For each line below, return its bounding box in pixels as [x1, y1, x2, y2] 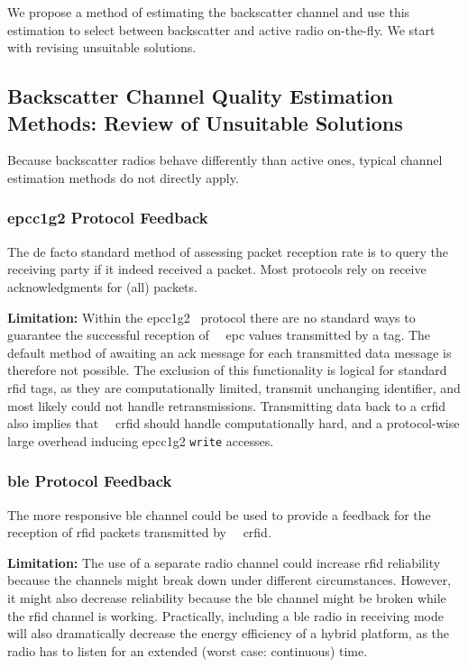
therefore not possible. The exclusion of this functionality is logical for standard [7, 361, 447, 379]
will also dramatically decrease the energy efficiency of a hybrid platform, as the [7, 624, 450, 643]
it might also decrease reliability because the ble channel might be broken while [7, 588, 446, 607]
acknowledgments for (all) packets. [7, 277, 197, 296]
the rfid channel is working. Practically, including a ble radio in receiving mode [7, 606, 444, 625]
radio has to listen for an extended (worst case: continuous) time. [7, 641, 368, 660]
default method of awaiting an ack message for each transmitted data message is [7, 343, 452, 361]
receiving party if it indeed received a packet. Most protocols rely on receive [7, 260, 427, 279]
